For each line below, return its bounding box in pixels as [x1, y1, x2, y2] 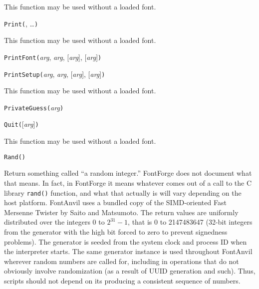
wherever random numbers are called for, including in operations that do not [4, 256, 239, 266]
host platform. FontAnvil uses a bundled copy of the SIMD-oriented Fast [4, 197, 227, 208]
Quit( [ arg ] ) [4, 119, 39, 129]
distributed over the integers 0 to [4, 217, 105, 227]
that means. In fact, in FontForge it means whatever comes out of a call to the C [4, 177, 252, 188]
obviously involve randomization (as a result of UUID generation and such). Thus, [4, 266, 256, 276]
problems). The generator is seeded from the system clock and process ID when [4, 236, 247, 247]
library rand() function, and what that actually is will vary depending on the [4, 187, 242, 198]
